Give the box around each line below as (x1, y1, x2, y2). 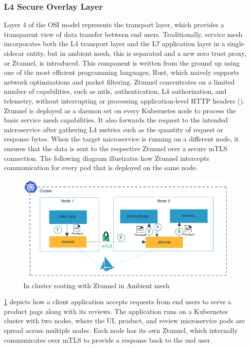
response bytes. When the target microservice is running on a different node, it (4, 134, 239, 144)
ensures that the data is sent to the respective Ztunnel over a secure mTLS (4, 143, 228, 153)
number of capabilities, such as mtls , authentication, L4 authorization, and (4, 86, 227, 96)
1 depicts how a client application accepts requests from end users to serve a (4, 296, 232, 307)
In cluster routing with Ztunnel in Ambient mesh (23, 280, 170, 290)
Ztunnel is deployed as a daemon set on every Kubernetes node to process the (4, 105, 236, 115)
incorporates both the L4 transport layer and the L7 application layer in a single (4, 38, 244, 49)
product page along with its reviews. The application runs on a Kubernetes (4, 306, 228, 316)
